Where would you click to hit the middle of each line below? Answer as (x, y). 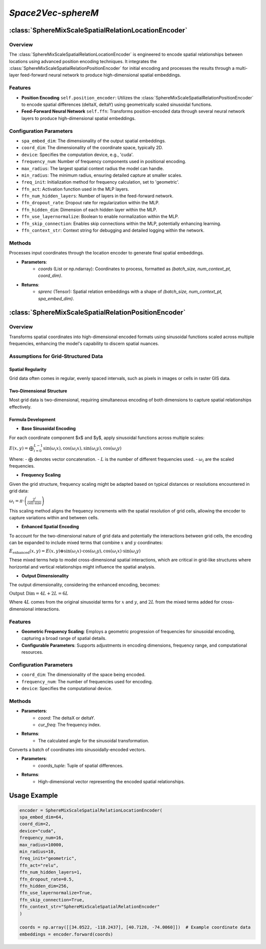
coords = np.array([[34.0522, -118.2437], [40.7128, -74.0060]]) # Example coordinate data (135, 927)
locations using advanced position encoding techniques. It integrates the (83, 61)
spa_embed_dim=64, (42, 817)
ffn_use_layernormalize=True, (56, 893)
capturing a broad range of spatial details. (64, 638)
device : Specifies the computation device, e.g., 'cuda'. (78, 155)
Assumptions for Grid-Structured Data (56, 356)
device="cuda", (38, 831)
